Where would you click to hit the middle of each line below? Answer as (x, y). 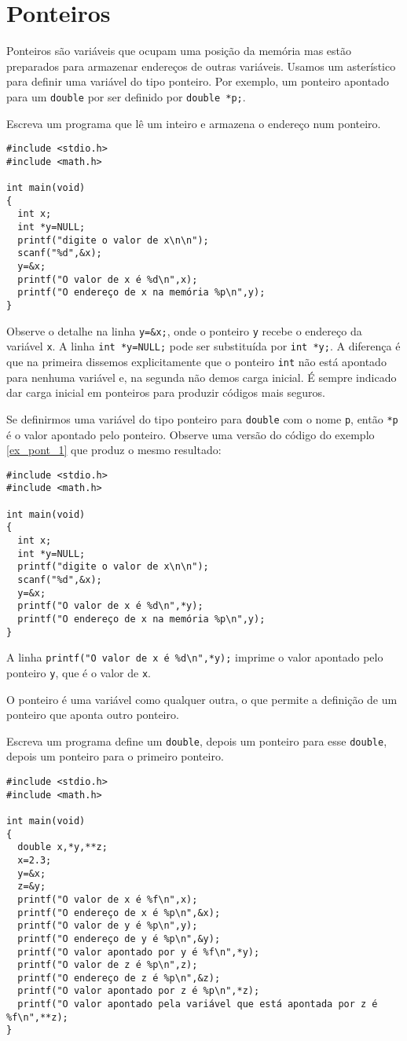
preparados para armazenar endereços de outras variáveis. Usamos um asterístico (201, 66)
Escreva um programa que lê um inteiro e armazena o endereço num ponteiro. (194, 123)
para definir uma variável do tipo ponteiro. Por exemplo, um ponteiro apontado (198, 81)
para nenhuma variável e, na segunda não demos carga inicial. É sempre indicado (202, 377)
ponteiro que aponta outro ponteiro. (93, 715)
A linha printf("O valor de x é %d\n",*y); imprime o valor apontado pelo (195, 657)
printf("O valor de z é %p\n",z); (108, 965)
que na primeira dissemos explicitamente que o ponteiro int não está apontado (196, 361)
